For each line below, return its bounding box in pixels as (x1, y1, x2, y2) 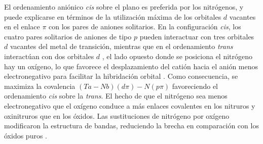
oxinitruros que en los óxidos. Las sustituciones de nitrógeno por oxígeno (4, 110, 230, 121)
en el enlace (4, 21, 40, 32)
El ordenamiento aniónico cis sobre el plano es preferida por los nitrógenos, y (4, 2, 244, 12)
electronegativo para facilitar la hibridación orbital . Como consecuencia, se (4, 71, 238, 81)
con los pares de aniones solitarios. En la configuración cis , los (49, 21, 241, 32)
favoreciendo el (172, 80, 218, 91)
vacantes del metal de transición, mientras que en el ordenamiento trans (10, 41, 233, 52)
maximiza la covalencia (4, 80, 76, 91)
